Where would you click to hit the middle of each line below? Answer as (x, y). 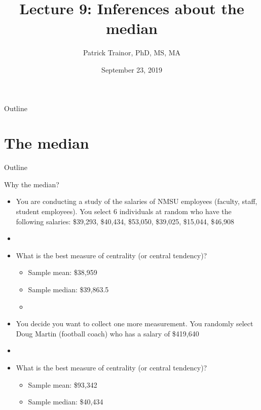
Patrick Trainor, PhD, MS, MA (132, 53)
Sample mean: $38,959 (63, 272)
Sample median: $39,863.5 (68, 289)
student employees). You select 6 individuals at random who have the (124, 211)
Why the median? (32, 184)
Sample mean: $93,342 (63, 384)
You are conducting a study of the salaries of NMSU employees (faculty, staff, (137, 201)
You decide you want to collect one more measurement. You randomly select (135, 323)
